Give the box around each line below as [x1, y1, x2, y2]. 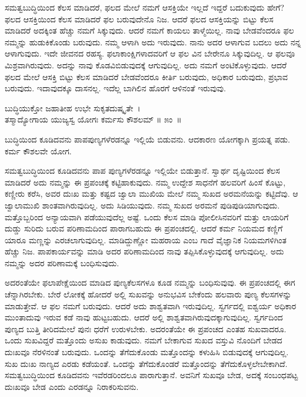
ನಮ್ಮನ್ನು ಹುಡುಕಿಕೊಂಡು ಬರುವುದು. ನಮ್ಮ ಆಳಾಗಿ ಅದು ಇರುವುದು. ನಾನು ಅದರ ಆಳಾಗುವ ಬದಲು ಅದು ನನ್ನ [5, 35, 301, 48]
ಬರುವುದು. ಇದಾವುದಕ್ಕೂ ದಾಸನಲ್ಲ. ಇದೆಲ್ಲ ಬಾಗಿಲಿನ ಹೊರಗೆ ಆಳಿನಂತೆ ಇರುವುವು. [5, 82, 226, 94]
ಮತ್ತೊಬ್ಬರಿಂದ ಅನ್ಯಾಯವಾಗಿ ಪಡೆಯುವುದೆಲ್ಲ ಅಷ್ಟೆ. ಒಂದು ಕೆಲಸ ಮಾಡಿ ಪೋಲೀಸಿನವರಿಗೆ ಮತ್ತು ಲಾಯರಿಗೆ [5, 210, 289, 223]
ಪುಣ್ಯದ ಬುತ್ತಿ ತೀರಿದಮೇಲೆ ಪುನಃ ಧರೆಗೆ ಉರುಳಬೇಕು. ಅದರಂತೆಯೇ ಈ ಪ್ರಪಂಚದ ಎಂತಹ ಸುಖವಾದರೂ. [5, 322, 287, 335]
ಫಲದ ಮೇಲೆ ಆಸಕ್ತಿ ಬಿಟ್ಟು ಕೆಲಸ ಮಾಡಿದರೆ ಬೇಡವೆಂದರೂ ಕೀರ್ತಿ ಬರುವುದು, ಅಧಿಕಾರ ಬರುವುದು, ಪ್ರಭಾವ [5, 70, 288, 82]
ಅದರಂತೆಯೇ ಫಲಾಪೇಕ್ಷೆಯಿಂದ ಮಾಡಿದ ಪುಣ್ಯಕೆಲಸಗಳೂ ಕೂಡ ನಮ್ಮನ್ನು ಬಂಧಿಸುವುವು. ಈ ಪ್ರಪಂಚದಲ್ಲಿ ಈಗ [5, 276, 295, 289]
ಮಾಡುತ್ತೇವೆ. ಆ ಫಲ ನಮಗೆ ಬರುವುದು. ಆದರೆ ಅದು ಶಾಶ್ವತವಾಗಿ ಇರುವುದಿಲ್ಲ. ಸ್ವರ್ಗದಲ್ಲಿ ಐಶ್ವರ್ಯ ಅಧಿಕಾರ [5, 299, 297, 312]
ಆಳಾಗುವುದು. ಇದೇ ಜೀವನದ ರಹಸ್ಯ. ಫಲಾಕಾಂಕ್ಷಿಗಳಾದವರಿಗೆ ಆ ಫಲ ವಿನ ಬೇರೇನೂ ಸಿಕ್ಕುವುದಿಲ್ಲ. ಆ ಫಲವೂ [5, 47, 295, 59]
